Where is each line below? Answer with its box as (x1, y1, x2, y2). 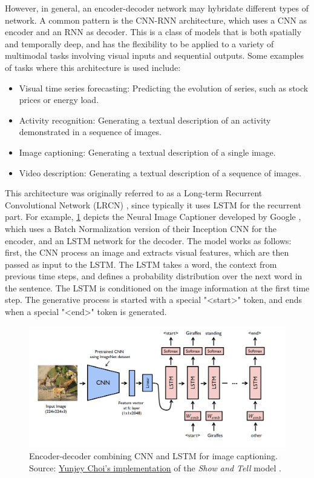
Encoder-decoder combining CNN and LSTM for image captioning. (29, 450, 278, 462)
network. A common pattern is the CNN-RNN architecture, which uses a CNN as (5, 13, 307, 26)
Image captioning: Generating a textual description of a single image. (19, 145, 276, 158)
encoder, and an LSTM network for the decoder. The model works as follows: (5, 234, 292, 247)
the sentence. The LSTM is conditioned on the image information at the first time (5, 281, 310, 294)
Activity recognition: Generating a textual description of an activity (19, 113, 271, 126)
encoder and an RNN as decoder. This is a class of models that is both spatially (5, 25, 302, 38)
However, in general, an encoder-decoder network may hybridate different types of (5, 2, 309, 14)
